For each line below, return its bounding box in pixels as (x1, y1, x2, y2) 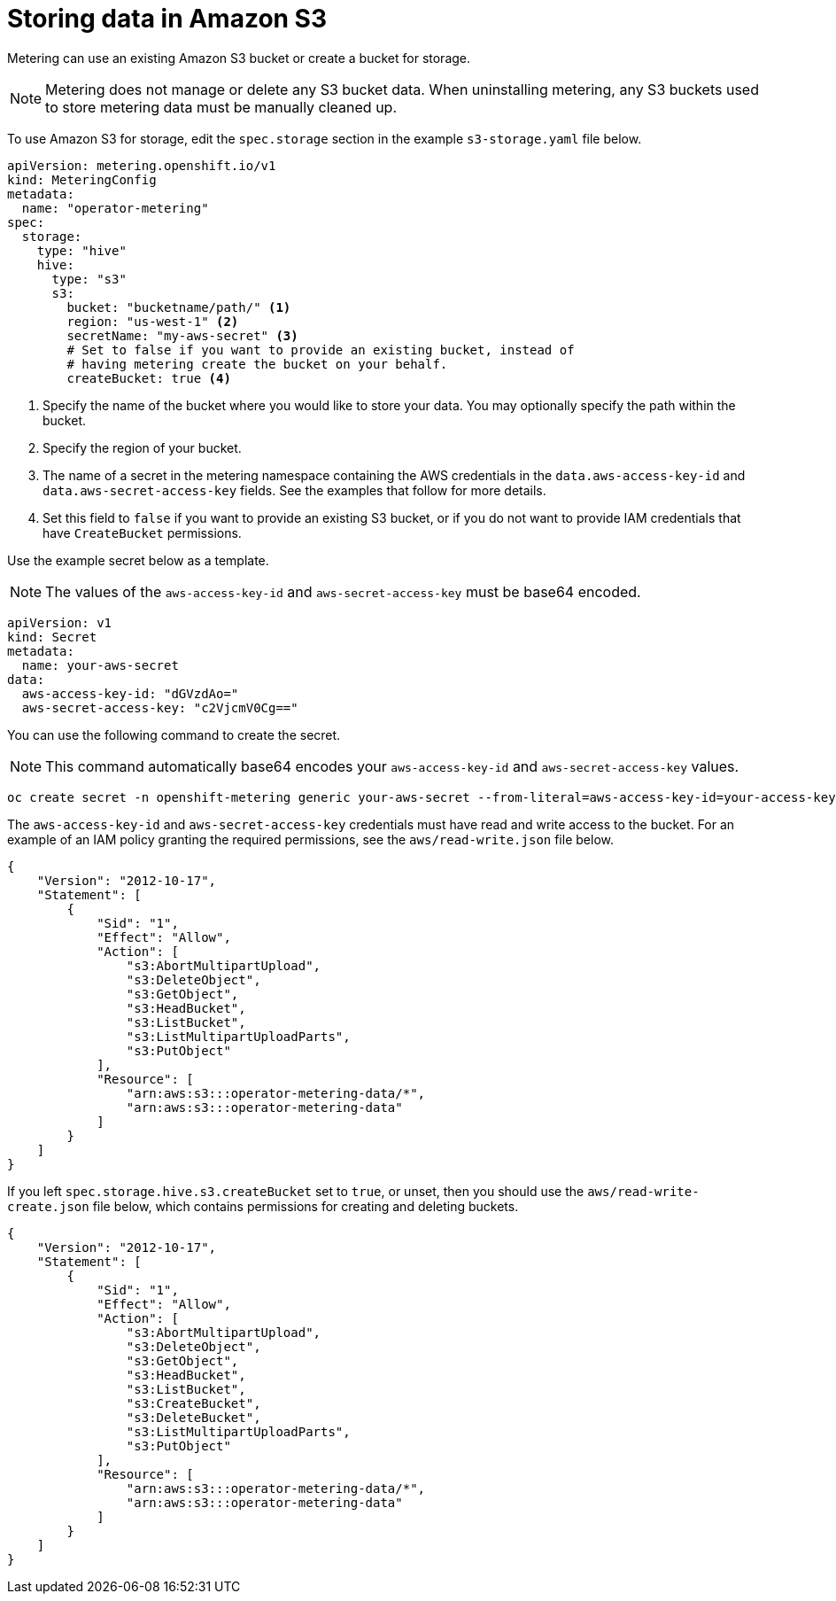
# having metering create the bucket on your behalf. (66, 356, 448, 371)
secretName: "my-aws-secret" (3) (66, 328, 298, 343)
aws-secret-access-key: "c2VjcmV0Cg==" (21, 700, 298, 715)
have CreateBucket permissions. (43, 525, 242, 540)
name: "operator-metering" (21, 200, 209, 215)
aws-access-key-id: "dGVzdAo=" (21, 686, 239, 701)
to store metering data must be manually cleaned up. (45, 97, 398, 116)
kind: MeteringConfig (7, 172, 157, 187)
